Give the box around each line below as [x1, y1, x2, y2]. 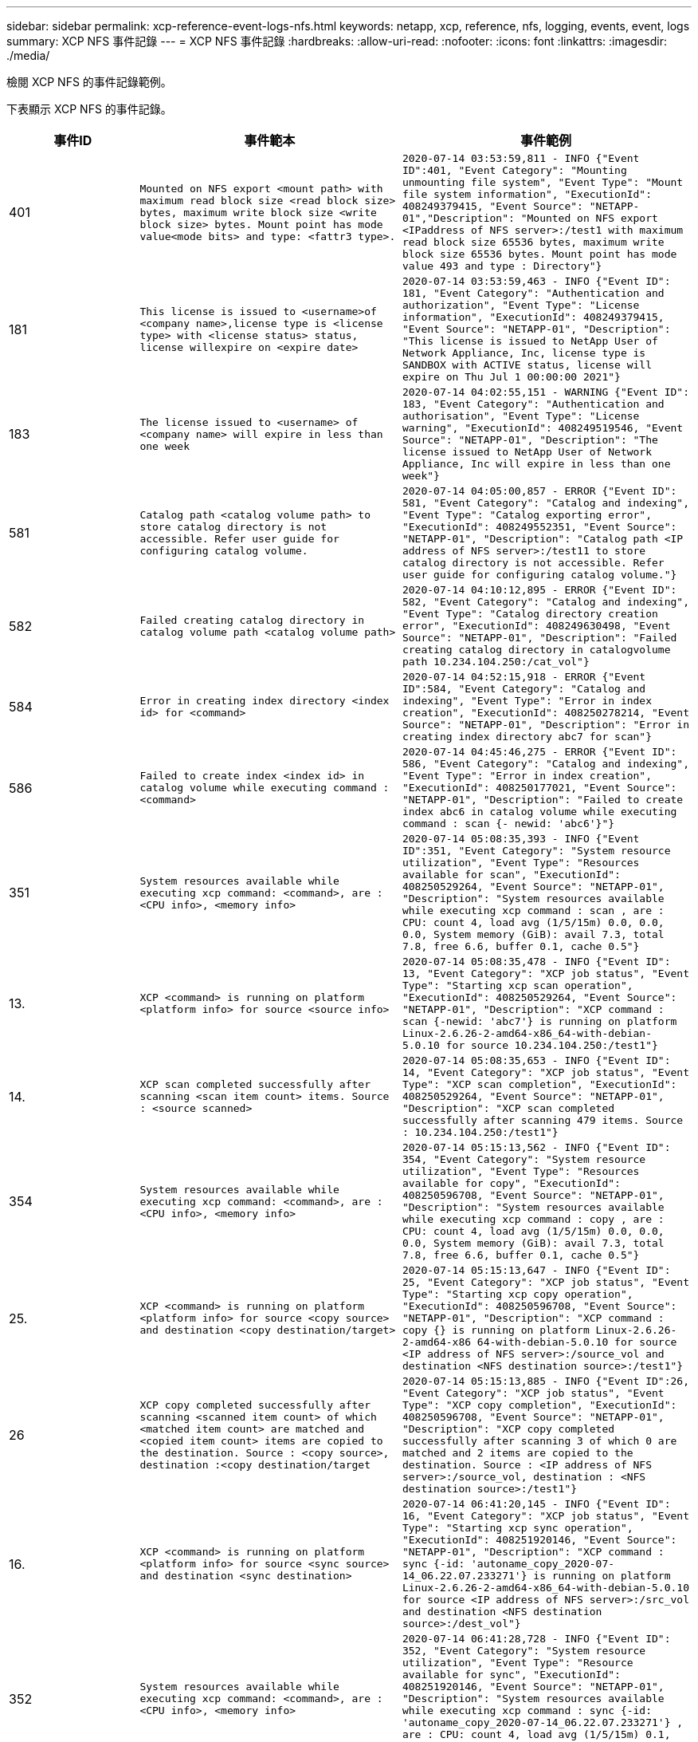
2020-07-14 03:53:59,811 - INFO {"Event [402, 152, 640, 164]
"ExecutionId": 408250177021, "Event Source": [402, 782, 677, 794]
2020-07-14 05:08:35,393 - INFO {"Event [402, 833, 640, 845]
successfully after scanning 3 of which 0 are [402, 1435, 677, 1447]
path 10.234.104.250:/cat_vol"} [402, 656, 590, 668]
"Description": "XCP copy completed [402, 1423, 615, 1435]
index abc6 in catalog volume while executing [402, 806, 677, 818]
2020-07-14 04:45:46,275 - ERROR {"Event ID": [402, 746, 677, 758]
